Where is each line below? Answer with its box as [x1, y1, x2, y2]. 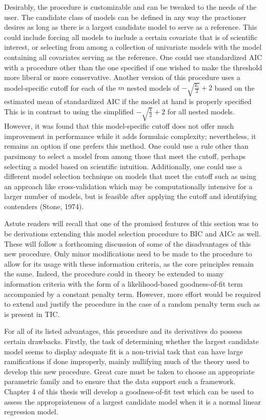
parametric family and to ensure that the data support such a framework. [4, 376, 236, 387]
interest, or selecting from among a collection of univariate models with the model [4, 42, 262, 52]
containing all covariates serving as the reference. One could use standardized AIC [4, 51, 262, 62]
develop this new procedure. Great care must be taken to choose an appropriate [4, 366, 255, 376]
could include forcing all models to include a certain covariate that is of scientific [4, 31, 258, 42]
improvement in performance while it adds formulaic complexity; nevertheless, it [4, 130, 256, 141]
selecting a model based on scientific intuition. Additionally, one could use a [4, 161, 242, 171]
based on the [214, 82, 255, 93]
